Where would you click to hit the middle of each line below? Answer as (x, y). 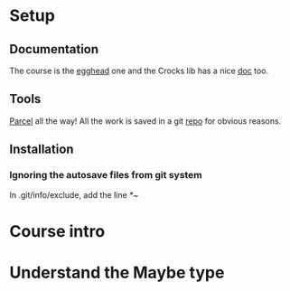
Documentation (54, 49)
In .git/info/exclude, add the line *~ (74, 194)
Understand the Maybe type (117, 272)
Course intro (57, 231)
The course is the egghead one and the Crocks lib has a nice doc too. (139, 70)
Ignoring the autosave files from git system (106, 175)
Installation (42, 150)
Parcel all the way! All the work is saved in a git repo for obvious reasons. (145, 121)
